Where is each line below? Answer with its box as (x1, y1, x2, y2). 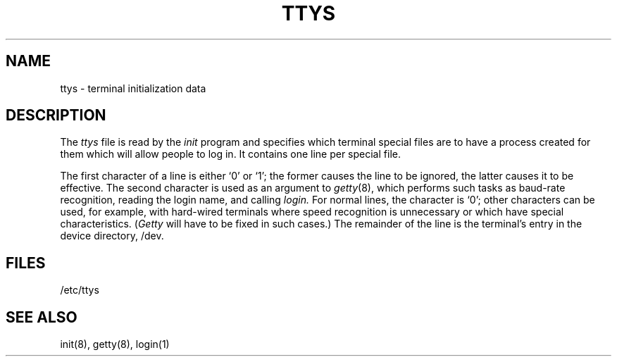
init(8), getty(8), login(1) (60, 338, 170, 351)
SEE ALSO (6, 308, 77, 326)
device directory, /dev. (60, 230, 164, 242)
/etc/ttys (60, 284, 99, 297)
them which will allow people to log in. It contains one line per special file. (60, 148, 401, 161)
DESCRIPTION (6, 106, 106, 125)
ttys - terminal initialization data (60, 82, 206, 94)
